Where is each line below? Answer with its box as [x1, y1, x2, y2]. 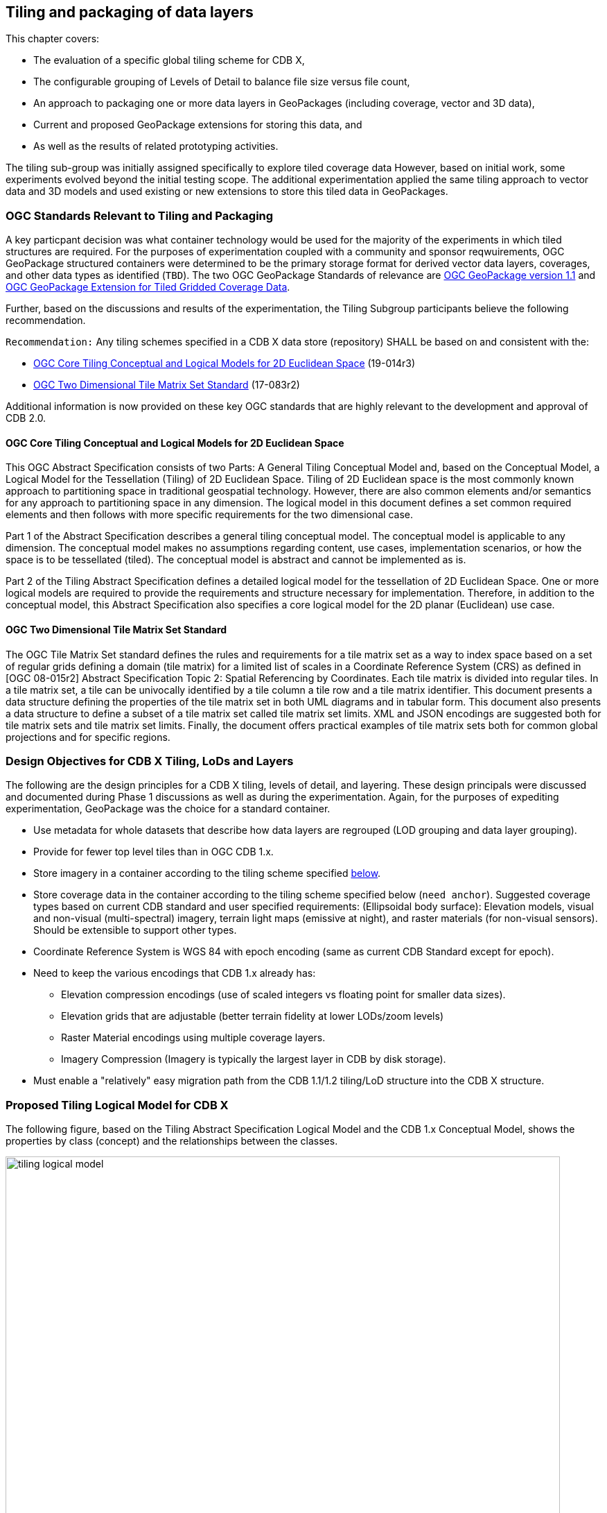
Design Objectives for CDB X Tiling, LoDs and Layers [6, 753, 294, 768]
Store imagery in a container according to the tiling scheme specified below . [33, 867, 381, 880]
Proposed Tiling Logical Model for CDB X [6, 1097, 229, 1112]
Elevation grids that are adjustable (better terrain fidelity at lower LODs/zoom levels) [61, 1010, 444, 1023]
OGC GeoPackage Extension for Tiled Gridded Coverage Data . [6, 281, 290, 293]
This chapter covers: [6, 33, 100, 45]
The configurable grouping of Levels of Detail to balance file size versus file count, [33, 76, 410, 88]
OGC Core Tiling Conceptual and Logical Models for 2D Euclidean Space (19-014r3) [33, 357, 416, 370]
